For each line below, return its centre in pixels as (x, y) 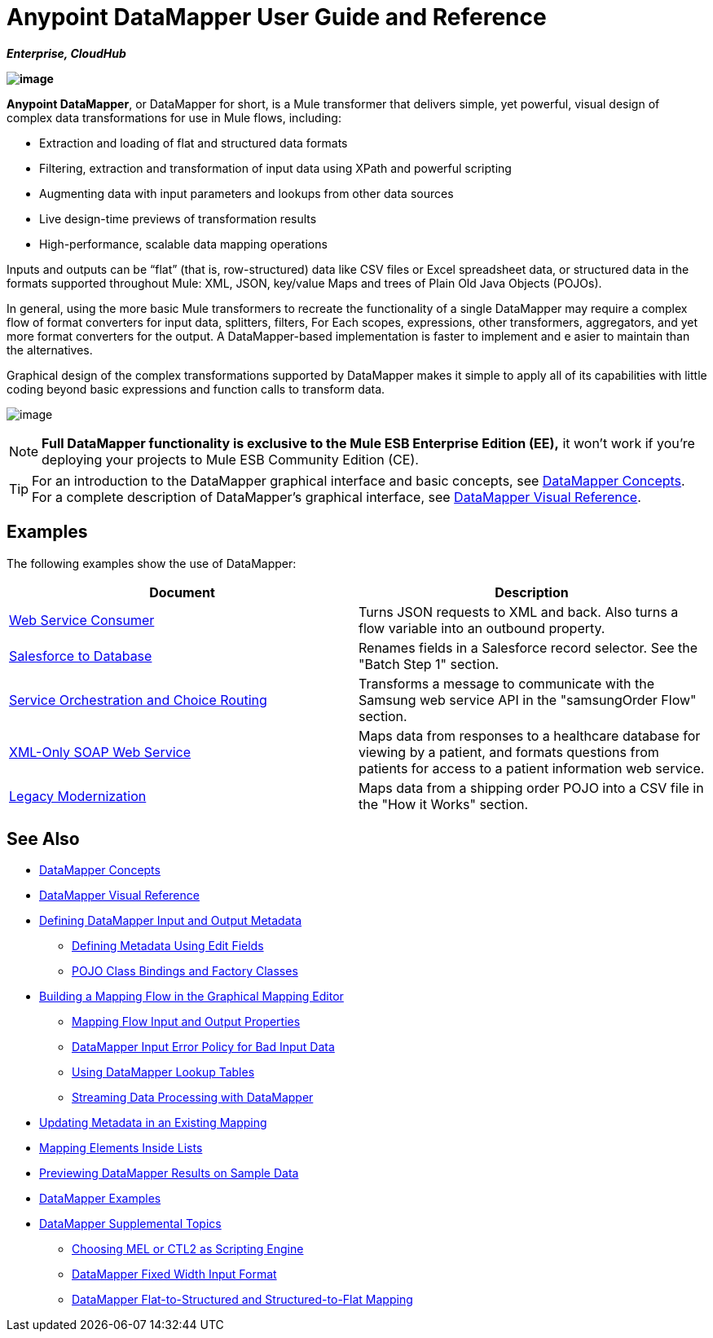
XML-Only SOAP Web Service (100, 752)
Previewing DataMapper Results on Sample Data (169, 1173)
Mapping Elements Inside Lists (121, 1148)
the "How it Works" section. (444, 804)
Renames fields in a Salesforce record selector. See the (528, 647)
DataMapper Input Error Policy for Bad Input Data (203, 1047)
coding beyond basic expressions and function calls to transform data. (196, 389)
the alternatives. (50, 350)
